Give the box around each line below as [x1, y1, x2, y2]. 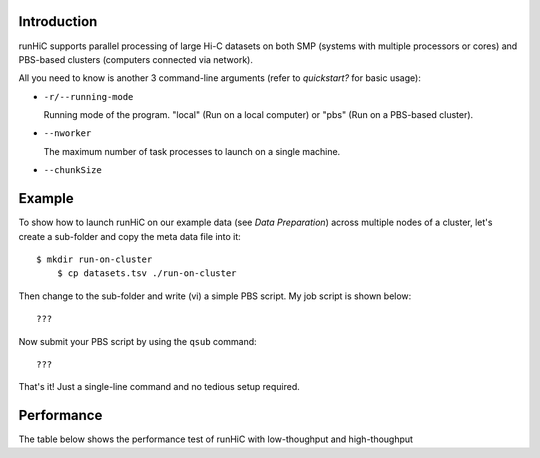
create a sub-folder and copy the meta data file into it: [18, 230, 242, 242]
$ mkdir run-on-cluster [36, 253, 153, 265]
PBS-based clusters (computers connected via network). [18, 53, 254, 65]
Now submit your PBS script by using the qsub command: [18, 335, 257, 347]
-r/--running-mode [43, 91, 134, 102]
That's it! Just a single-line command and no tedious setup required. [18, 381, 300, 393]
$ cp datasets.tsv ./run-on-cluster [56, 268, 237, 279]
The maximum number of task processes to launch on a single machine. [43, 145, 341, 157]
